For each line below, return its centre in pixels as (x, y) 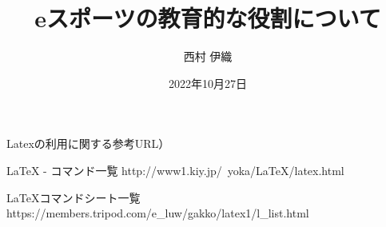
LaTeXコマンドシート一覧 (74, 197)
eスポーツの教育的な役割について (208, 18)
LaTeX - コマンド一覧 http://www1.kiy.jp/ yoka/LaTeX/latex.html (175, 170)
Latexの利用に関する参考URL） (88, 143)
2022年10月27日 (208, 83)
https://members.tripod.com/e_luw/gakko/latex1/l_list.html (158, 213)
